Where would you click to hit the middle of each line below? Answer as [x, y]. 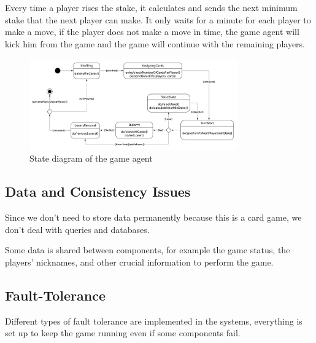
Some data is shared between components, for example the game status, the [148, 250]
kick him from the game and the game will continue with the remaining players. [155, 43]
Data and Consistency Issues [98, 191]
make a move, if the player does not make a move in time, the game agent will [152, 32]
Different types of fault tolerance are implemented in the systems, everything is [154, 321]
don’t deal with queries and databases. [77, 229]
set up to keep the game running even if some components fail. [123, 333]
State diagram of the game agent [91, 158]
